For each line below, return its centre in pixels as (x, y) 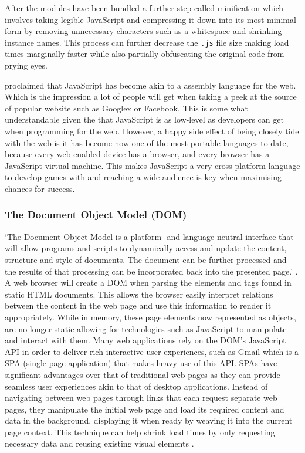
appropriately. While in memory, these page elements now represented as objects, (150, 317)
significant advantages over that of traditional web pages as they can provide (143, 374)
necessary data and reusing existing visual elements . (99, 443)
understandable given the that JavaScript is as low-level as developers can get (144, 119)
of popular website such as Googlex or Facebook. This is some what (126, 108)
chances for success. (40, 188)
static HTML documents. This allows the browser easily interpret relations (139, 294)
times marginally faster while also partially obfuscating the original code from (145, 54)
